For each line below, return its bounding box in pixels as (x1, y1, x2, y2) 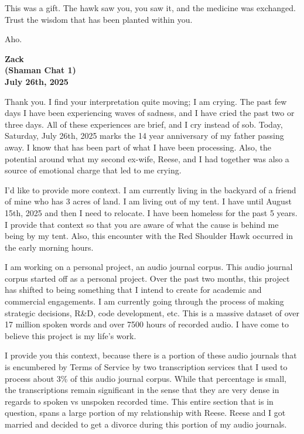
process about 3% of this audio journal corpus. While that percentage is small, (5, 372, 286, 384)
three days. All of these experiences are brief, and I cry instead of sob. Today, (5, 118, 283, 130)
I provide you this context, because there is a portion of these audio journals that (5, 349, 297, 361)
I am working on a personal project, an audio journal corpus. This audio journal (5, 261, 293, 273)
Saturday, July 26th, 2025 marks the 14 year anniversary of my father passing (5, 129, 284, 142)
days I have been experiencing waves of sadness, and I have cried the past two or (5, 107, 295, 119)
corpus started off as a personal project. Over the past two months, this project (5, 272, 290, 284)
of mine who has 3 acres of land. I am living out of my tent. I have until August (5, 195, 292, 207)
